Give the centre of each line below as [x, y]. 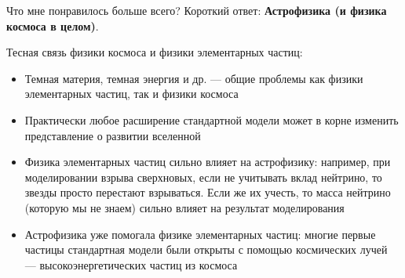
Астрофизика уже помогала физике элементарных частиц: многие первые [200, 234]
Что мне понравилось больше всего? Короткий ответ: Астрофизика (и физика [197, 10]
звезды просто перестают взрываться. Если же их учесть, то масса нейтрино [208, 192]
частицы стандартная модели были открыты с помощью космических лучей [206, 249]
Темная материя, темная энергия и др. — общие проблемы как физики [194, 78]
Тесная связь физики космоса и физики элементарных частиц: [155, 52]
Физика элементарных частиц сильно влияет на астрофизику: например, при [208, 162]
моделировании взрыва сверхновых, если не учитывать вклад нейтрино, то [203, 177]
